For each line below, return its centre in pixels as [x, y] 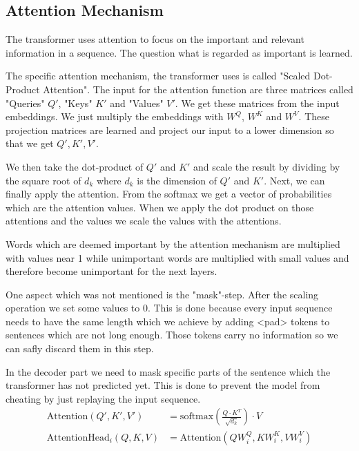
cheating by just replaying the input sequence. [103, 398]
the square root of [43, 180]
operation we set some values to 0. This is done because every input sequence [169, 308]
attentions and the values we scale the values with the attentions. [144, 221]
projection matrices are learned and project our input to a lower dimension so [170, 129]
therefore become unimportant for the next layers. [111, 271]
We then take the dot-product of [75, 166]
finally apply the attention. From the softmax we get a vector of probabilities [169, 194]
